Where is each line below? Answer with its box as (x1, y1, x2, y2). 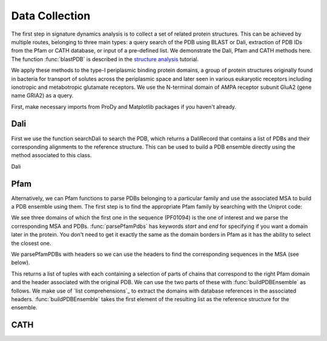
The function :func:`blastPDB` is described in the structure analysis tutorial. (11, 55, 199, 63)
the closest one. (11, 239, 51, 247)
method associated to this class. (11, 152, 92, 159)
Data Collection (11, 9, 91, 22)
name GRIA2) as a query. (11, 92, 74, 99)
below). (11, 259, 30, 266)
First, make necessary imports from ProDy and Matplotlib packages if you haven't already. (11, 103, 236, 110)
